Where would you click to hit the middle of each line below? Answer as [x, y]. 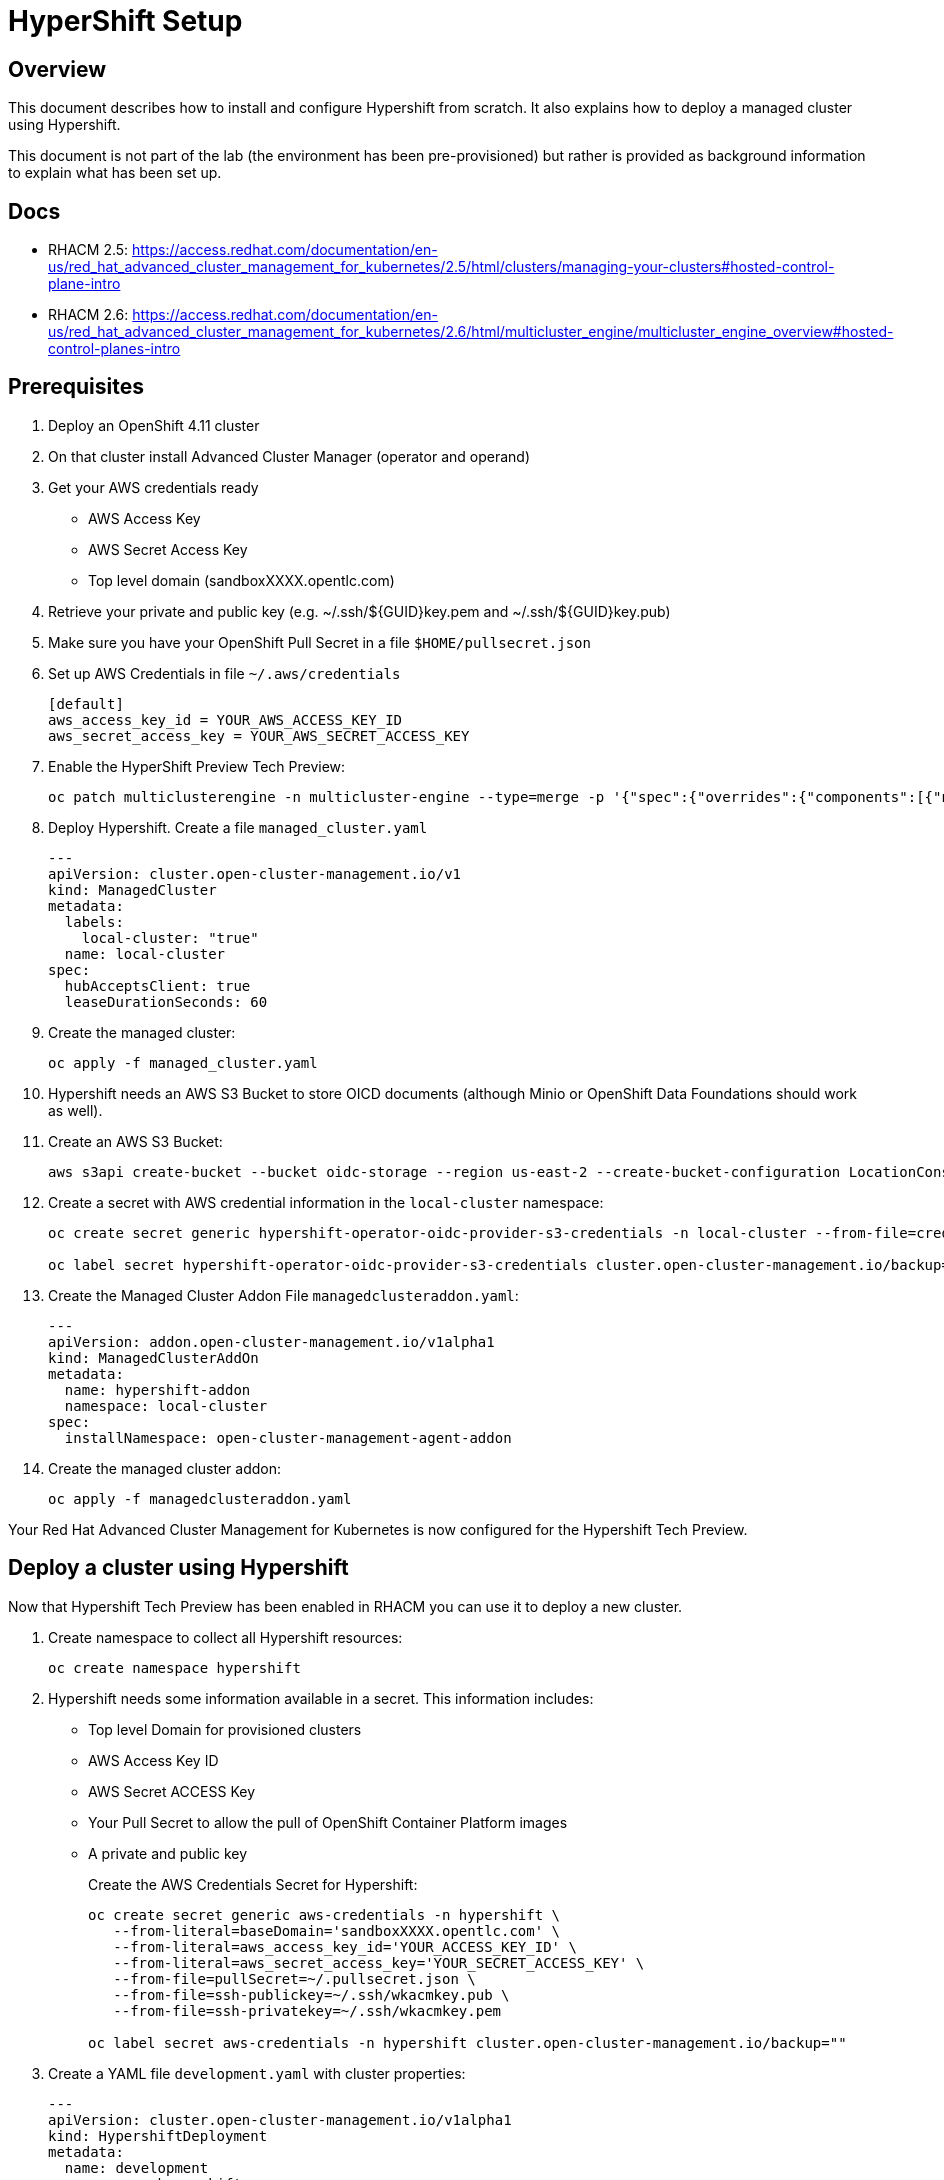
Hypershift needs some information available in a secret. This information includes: [321, 1698]
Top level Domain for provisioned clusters [225, 1729]
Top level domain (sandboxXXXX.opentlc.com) [241, 580]
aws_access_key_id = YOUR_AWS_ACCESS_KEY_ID [225, 719]
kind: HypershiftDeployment [158, 2135]
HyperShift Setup [125, 21]
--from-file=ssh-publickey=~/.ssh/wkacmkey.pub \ [311, 1994]
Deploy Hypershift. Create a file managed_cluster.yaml [238, 827]
